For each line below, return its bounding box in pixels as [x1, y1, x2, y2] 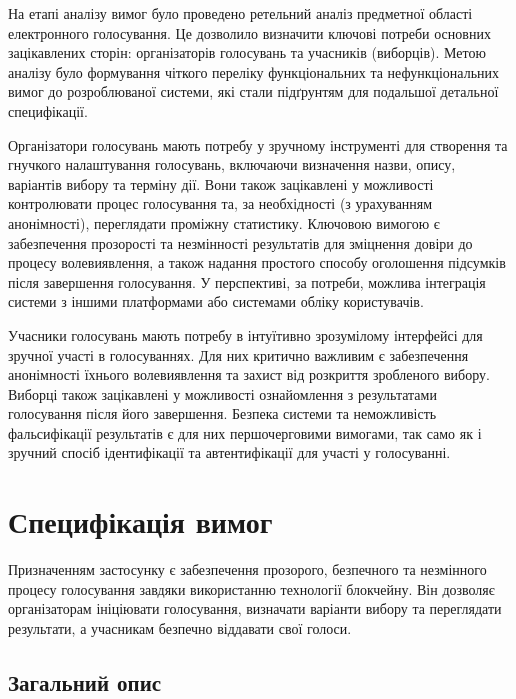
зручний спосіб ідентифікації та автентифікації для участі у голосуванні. [8, 442, 451, 463]
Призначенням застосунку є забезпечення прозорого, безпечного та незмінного [8, 559, 487, 580]
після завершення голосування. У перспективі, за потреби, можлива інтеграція [8, 271, 486, 292]
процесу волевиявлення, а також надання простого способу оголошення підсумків [8, 252, 506, 273]
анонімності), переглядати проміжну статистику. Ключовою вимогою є [8, 212, 440, 233]
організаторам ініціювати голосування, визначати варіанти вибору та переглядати [8, 598, 502, 619]
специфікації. [8, 100, 88, 121]
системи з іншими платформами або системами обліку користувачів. [8, 291, 424, 312]
